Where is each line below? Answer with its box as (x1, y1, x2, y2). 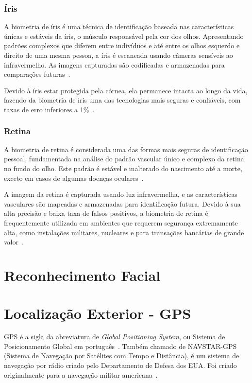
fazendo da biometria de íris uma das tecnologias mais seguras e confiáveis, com (4, 95, 241, 105)
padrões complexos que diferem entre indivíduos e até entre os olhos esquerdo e (4, 40, 240, 51)
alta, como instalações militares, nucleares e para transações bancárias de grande (4, 227, 244, 237)
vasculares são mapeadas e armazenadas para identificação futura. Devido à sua (4, 198, 241, 209)
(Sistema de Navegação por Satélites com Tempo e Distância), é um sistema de (4, 350, 239, 361)
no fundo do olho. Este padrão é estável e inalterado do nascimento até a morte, (4, 163, 242, 173)
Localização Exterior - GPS (4, 303, 191, 323)
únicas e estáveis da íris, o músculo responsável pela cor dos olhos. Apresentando (4, 31, 244, 41)
